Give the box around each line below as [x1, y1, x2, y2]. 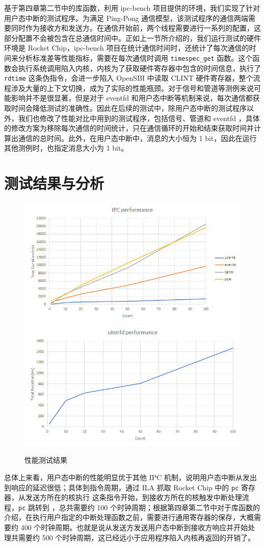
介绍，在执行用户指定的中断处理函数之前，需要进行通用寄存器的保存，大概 [4, 512, 254, 523]
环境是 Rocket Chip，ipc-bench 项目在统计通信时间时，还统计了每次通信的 [4, 42, 249, 53]
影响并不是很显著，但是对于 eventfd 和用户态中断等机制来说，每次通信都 [11, 92, 253, 103]
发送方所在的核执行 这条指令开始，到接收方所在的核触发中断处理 [25, 492, 242, 503]
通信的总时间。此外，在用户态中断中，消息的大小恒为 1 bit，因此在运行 [18, 132, 257, 143]
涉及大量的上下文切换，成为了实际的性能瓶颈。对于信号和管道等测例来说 [11, 82, 254, 93]
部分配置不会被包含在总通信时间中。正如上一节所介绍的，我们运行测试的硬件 [4, 32, 261, 43]
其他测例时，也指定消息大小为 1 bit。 [4, 143, 128, 153]
